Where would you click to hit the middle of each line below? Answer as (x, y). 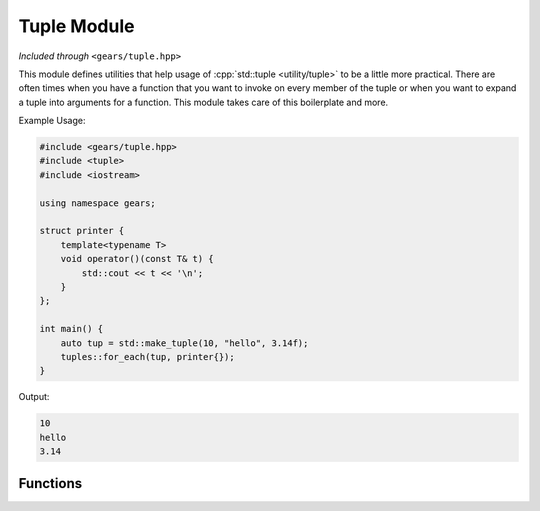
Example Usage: (52, 121)
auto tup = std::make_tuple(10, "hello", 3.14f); (184, 343)
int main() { (71, 329)
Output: (34, 397)
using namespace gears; (98, 203)
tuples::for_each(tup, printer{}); (147, 356)
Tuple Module (76, 26)
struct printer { (82, 231)
